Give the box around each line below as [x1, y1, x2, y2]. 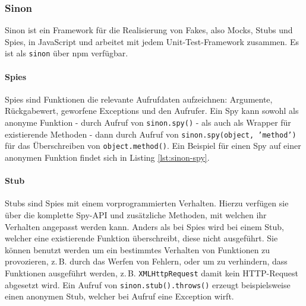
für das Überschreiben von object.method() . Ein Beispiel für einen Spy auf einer [5, 139, 301, 152]
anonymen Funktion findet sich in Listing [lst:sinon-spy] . [5, 151, 210, 164]
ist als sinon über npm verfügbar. [5, 47, 128, 59]
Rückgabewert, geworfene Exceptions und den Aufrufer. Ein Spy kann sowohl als [5, 104, 299, 117]
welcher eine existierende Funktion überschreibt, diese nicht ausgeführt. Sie [5, 232, 278, 244]
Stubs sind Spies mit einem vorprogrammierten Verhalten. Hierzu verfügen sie [5, 197, 289, 209]
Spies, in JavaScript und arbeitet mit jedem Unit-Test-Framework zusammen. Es [5, 35, 299, 47]
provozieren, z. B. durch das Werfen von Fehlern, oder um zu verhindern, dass [5, 255, 288, 267]
